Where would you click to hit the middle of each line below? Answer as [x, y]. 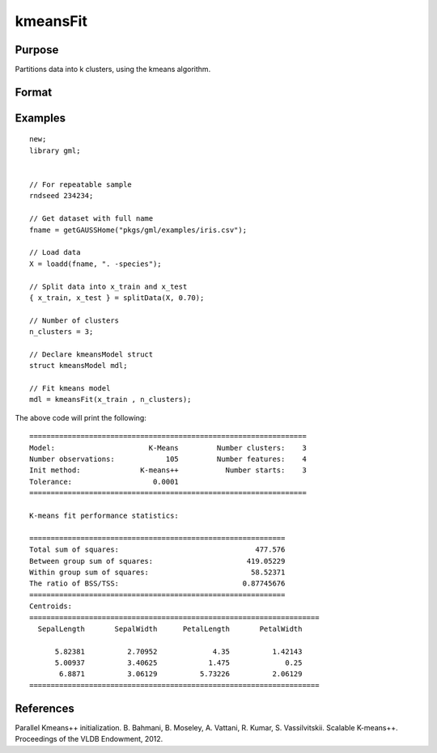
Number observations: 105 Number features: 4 [168, 459]
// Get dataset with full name [91, 219]
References [45, 708]
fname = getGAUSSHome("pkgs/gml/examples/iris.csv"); [138, 230]
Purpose [37, 50]
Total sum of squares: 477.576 [157, 550]
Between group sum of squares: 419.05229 [157, 561]
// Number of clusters [74, 320]
